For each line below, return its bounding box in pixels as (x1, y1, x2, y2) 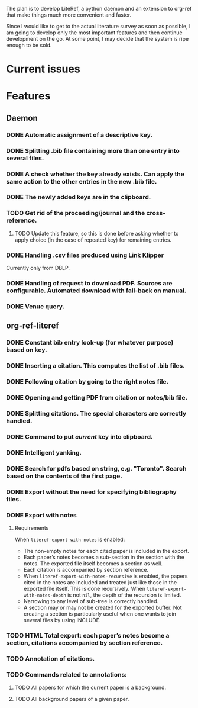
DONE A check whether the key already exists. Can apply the (6, 170, 185, 178)
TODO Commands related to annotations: (6, 670, 127, 678)
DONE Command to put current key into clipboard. (6, 432, 153, 440)
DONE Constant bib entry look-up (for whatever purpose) (6, 339, 174, 347)
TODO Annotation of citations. (6, 654, 95, 662)
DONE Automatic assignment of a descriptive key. (6, 130, 152, 139)
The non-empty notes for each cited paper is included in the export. (23, 547, 189, 554)
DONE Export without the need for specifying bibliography (6, 488, 177, 496)
